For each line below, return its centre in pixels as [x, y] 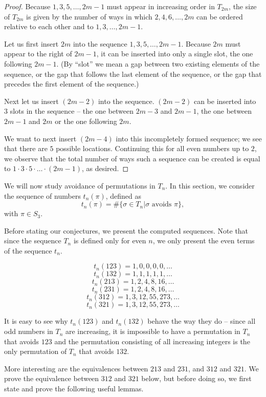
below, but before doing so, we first [196, 378]
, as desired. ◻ [105, 168]
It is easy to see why [36, 321]
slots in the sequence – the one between [72, 111]
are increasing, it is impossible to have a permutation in [153, 331]
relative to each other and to [49, 26]
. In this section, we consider [210, 185]
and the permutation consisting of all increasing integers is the [152, 341]
